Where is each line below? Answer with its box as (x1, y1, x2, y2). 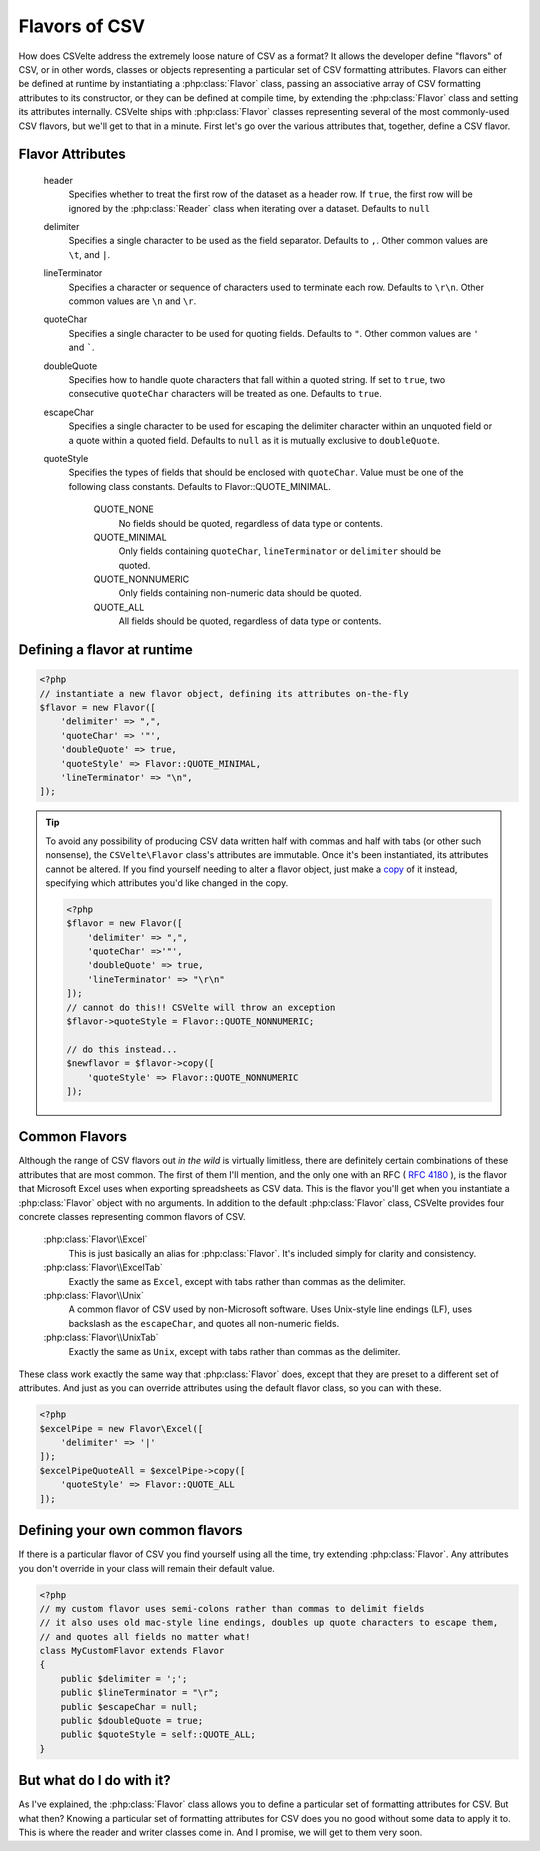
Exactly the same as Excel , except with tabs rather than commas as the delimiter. (68, 1275, 406, 1287)
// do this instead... (66, 1043, 178, 1055)
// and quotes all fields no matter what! (39, 1631, 251, 1642)
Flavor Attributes (18, 146, 127, 163)
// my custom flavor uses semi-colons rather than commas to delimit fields (39, 1603, 425, 1614)
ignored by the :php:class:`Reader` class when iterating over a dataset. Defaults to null (68, 202, 431, 214)
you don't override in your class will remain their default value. (18, 1562, 275, 1574)
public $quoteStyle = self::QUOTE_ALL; (60, 1729, 257, 1740)
